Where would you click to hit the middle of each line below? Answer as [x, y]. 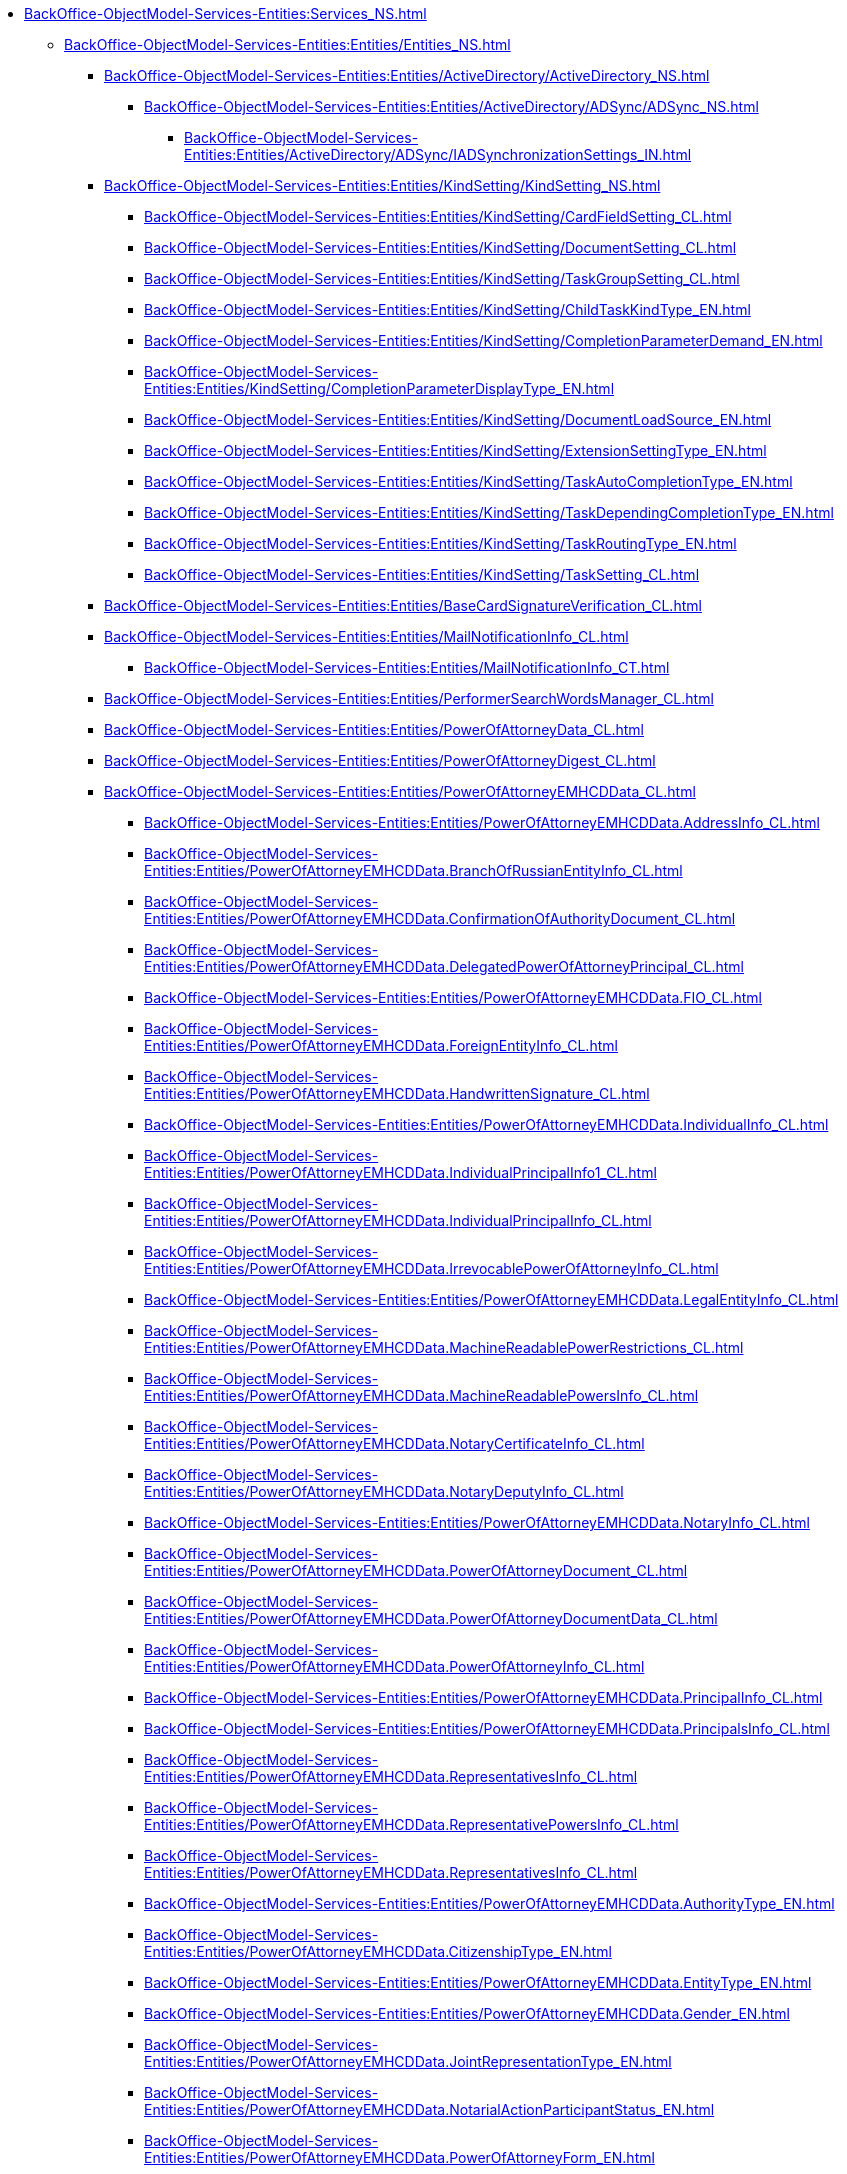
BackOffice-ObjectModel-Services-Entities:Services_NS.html [225, 13]
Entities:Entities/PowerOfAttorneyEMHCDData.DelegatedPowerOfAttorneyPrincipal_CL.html [444, 966]
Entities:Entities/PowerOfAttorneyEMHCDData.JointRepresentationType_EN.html [408, 2061]
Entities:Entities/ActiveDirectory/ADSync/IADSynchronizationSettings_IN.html [438, 154]
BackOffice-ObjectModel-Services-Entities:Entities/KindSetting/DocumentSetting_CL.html [440, 247]
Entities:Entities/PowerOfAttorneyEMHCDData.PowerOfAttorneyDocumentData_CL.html [431, 1618]
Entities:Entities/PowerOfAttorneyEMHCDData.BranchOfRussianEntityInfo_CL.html [413, 870]
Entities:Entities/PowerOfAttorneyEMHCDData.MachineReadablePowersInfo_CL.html [421, 1395]
